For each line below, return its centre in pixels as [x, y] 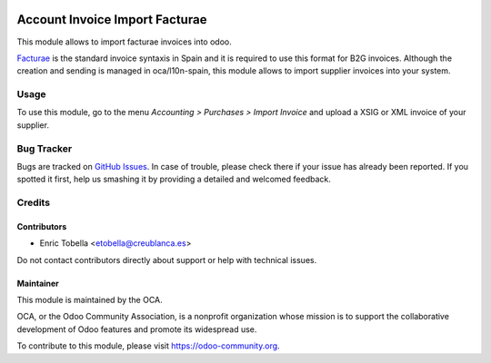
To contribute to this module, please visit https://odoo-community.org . [149, 346]
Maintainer [38, 283]
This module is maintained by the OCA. [90, 300]
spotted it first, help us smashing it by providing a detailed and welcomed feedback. [174, 179]
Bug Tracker [45, 148]
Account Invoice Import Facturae [112, 20]
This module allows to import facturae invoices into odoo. [124, 42]
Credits [33, 202]
